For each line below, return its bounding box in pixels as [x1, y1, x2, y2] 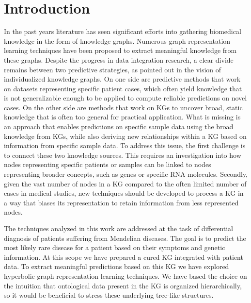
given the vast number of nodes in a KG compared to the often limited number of [4, 178, 247, 188]
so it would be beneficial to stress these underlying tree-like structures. [4, 290, 214, 300]
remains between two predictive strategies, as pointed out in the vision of [4, 64, 221, 74]
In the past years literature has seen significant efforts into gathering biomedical [4, 26, 241, 36]
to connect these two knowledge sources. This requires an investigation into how [4, 150, 241, 160]
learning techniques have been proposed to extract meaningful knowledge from [4, 45, 237, 55]
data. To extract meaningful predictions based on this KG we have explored [4, 261, 229, 271]
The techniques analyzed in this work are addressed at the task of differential [4, 223, 234, 233]
